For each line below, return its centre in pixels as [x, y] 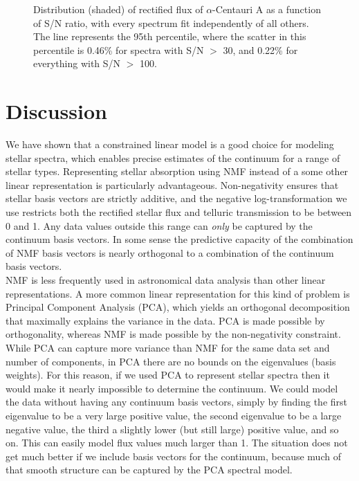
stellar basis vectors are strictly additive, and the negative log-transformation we [176, 198]
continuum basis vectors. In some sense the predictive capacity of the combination [179, 239]
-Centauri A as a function [267, 9]
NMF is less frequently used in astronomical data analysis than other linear [166, 280]
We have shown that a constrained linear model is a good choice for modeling [170, 144]
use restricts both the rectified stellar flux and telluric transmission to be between [179, 212]
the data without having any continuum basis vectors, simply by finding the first [177, 402]
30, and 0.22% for [260, 49]
